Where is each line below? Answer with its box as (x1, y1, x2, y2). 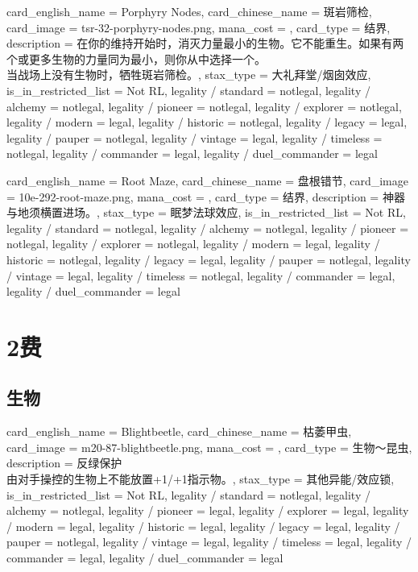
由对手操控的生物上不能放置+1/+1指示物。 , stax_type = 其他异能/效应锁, (6, 470, 395, 487)
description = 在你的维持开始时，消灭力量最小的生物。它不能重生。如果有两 (6, 35, 404, 52)
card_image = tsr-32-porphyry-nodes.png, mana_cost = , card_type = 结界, (6, 19, 391, 35)
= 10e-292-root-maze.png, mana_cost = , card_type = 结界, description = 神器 (6, 188, 405, 205)
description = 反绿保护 (6, 454, 122, 471)
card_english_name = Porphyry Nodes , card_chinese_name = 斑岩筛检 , (6, 3, 372, 19)
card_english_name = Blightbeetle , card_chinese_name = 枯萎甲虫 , (6, 423, 352, 440)
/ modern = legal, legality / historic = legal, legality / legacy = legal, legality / (6, 517, 400, 534)
